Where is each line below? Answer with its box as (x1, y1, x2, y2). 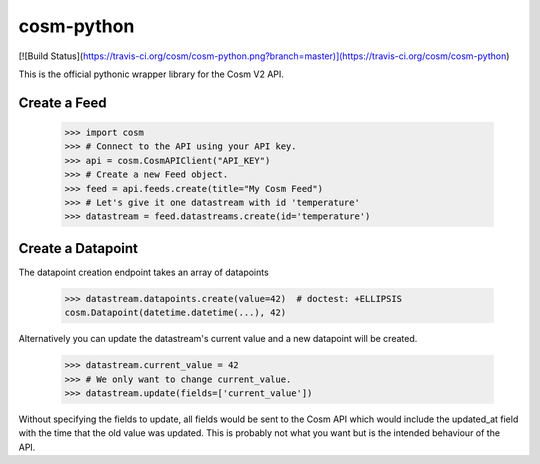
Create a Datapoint (18, 240, 139, 257)
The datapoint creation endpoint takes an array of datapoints (18, 266, 269, 278)
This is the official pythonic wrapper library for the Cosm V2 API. (18, 68, 285, 80)
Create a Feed (18, 94, 107, 111)
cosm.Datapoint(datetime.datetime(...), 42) (64, 307, 287, 319)
